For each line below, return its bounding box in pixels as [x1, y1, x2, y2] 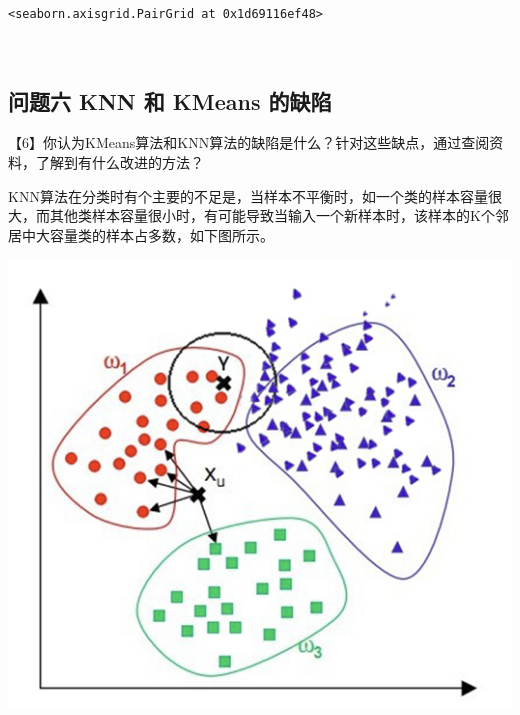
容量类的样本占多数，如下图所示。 [49, 224, 274, 245]
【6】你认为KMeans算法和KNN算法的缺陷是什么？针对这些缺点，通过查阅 [8, 132, 490, 153]
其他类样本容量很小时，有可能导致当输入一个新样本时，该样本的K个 [49, 205, 495, 226]
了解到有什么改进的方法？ [35, 151, 204, 172]
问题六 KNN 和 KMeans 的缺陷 [8, 85, 332, 116]
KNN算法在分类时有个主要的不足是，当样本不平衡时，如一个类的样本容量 [8, 185, 488, 206]
